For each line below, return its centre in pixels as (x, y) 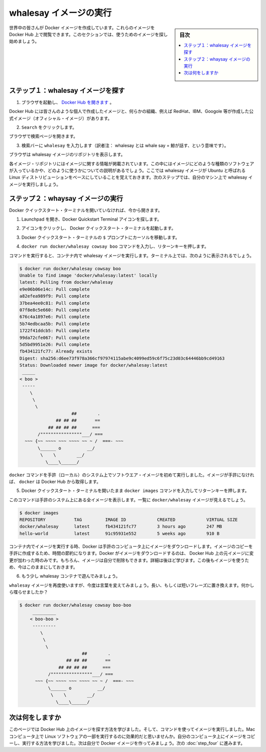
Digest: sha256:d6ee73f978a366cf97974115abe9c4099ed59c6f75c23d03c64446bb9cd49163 (122, 358)
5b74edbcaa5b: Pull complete (55, 324)
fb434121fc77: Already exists (56, 351)
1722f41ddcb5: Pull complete (55, 331)
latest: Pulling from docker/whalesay (66, 282)
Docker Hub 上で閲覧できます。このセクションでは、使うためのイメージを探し (88, 34)
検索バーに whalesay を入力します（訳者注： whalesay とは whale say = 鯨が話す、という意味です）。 (125, 145)
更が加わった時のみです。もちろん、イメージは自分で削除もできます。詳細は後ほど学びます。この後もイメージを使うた (129, 560)
